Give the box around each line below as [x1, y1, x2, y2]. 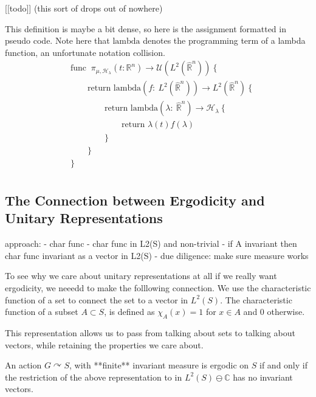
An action [5, 359, 42, 371]
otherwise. [267, 305, 305, 318]
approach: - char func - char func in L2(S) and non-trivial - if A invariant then [5, 237, 297, 250]
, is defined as [104, 305, 155, 318]
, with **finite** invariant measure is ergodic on [69, 359, 249, 371]
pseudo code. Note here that [5, 34, 110, 47]
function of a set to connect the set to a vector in [5, 293, 188, 306]
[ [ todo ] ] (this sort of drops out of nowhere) [5, 2, 163, 14]
